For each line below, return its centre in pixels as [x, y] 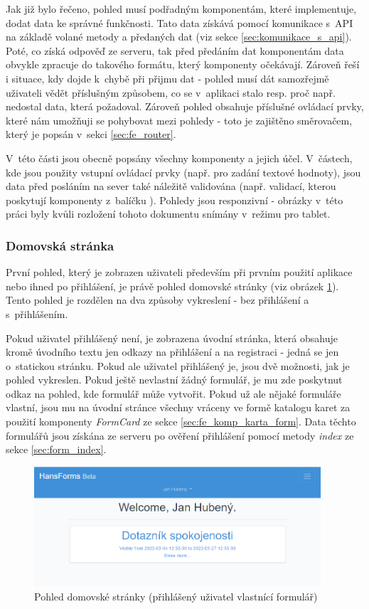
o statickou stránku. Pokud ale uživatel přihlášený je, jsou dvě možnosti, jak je [178, 365]
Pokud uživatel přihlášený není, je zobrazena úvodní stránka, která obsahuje [172, 338]
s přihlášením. [37, 313]
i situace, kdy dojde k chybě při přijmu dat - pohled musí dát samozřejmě [167, 78]
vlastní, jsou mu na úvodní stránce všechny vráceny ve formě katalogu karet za [178, 407]
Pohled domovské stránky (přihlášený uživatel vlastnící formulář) [176, 596]
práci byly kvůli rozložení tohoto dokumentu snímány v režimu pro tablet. [168, 214]
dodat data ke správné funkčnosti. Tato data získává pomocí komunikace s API [180, 22]
